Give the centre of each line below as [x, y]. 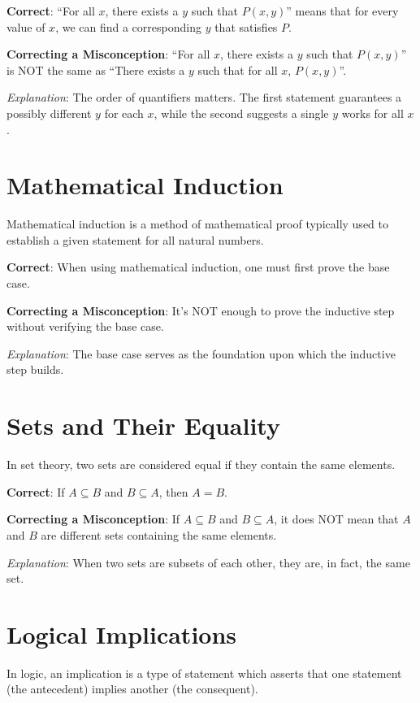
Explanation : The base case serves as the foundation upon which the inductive [201, 353]
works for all [372, 113]
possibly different [49, 113]
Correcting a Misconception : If [93, 519]
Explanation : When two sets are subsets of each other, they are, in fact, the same [208, 562]
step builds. [35, 369]
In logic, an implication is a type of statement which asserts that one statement [204, 673]
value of [26, 26]
